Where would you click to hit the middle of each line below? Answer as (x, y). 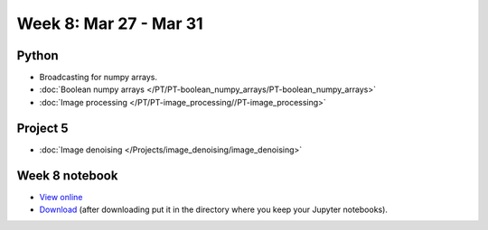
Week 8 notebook (67, 175)
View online (61, 197)
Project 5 (42, 128)
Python (38, 55)
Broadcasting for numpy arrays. (99, 78)
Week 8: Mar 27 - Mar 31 (110, 23)
